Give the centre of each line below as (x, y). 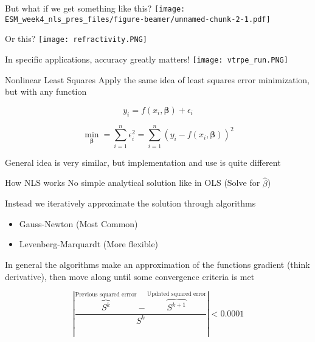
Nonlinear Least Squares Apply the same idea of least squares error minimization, (157, 79)
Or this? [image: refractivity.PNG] (76, 39)
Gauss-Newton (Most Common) (78, 223)
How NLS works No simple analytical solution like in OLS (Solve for (133, 183)
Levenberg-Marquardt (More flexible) (89, 244)
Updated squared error (176, 294)
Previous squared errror (106, 294)
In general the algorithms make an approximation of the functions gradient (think (157, 264)
